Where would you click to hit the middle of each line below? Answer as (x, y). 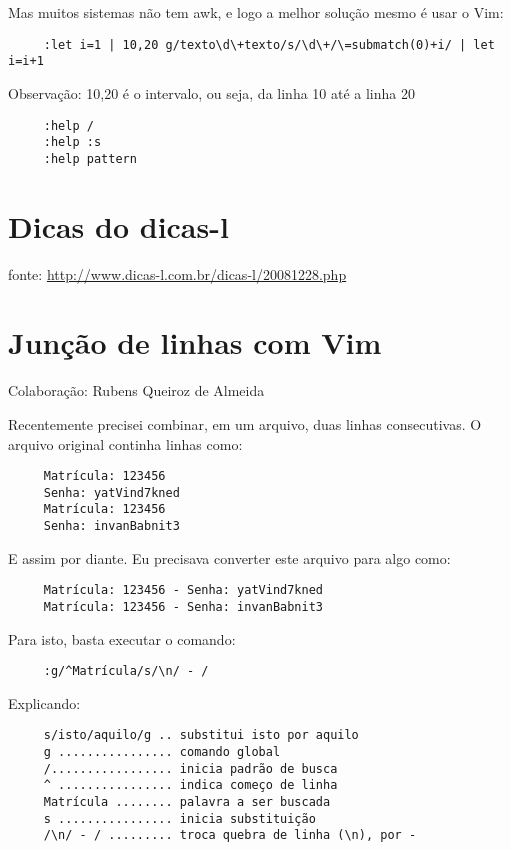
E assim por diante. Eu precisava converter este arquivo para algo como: (229, 557)
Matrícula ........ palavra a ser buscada (187, 802)
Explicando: (44, 702)
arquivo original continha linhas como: (125, 443)
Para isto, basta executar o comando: (122, 638)
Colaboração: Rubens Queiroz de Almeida (136, 390)
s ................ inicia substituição (179, 818)
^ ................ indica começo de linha (190, 785)
